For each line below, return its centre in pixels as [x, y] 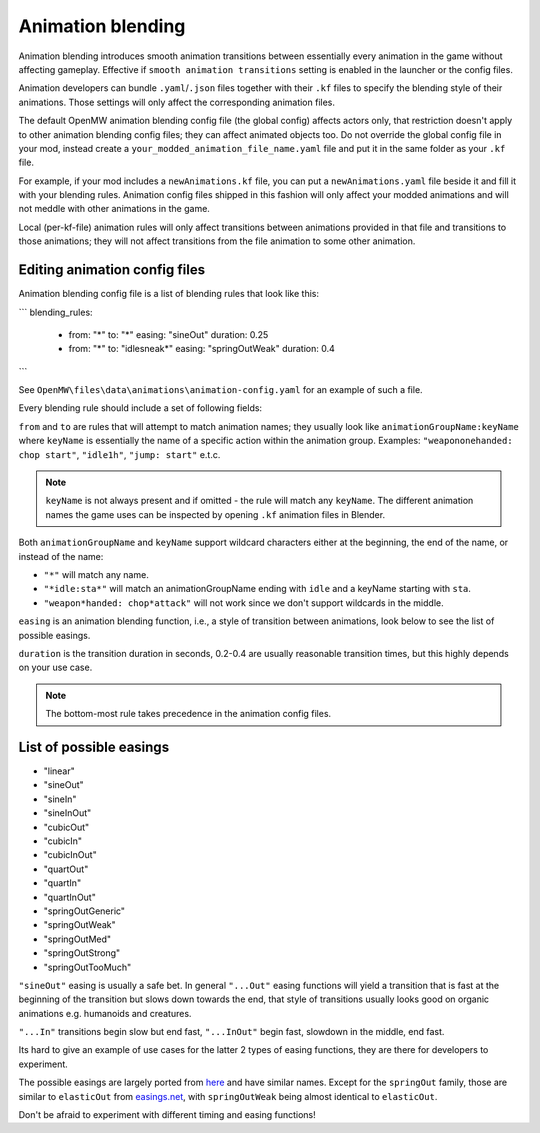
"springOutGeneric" [84, 911]
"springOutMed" [77, 939]
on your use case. [55, 667]
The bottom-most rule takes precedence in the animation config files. [188, 714]
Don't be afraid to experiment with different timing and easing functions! [167, 1115]
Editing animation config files [111, 270]
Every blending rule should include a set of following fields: [140, 408]
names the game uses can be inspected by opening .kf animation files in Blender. [215, 514]
